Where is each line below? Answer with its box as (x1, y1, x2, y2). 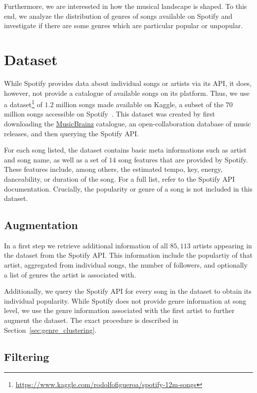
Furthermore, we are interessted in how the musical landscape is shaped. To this (4, 1, 247, 11)
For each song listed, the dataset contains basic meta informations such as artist (4, 145, 247, 155)
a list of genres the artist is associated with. (4, 269, 136, 279)
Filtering (4, 349, 49, 364)
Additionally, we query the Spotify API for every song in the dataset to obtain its (4, 286, 252, 296)
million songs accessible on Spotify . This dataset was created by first (4, 109, 215, 119)
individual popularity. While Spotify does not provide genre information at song (4, 295, 247, 306)
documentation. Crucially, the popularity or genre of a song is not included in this (4, 183, 253, 194)
